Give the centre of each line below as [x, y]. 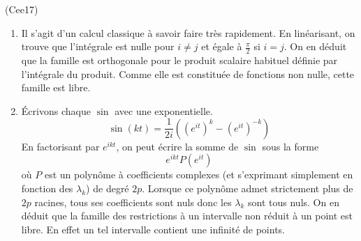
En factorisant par [60, 146]
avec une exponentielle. [164, 110]
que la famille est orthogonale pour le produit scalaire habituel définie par [179, 60]
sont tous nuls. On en [294, 202]
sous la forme [290, 146]
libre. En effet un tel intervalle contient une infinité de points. [153, 229]
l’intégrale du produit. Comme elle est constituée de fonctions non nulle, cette [188, 73]
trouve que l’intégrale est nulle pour [98, 46]
